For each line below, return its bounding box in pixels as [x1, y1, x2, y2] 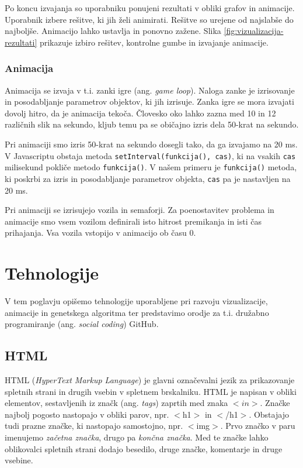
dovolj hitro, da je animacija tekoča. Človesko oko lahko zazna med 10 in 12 [5, 106, 276, 119]
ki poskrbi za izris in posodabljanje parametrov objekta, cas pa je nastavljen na [5, 172, 291, 184]
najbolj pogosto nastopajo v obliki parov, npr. [5, 408, 169, 420]
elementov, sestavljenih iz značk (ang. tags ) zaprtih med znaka [5, 397, 228, 409]
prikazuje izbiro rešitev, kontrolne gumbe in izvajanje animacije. [39, 36, 269, 48]
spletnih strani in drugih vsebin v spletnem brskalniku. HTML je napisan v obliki [5, 385, 297, 397]
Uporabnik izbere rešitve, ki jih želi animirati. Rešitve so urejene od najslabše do [5, 13, 294, 25]
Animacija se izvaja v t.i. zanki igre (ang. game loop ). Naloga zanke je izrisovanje [5, 84, 295, 96]
